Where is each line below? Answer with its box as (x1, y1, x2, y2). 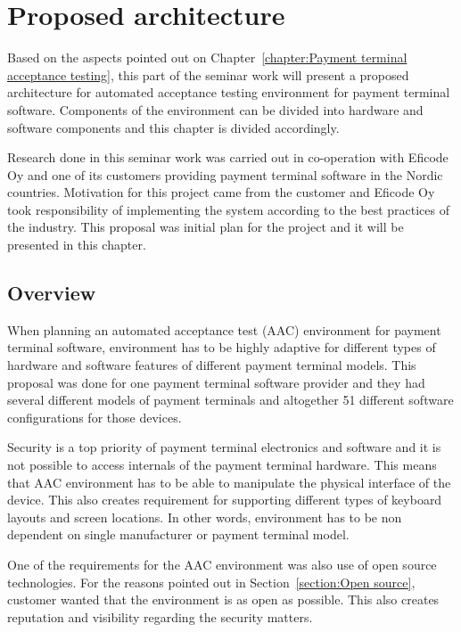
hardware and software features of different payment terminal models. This (7, 356, 416, 374)
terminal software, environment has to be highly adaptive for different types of (7, 338, 436, 357)
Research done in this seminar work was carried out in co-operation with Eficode (7, 148, 449, 167)
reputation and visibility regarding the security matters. (7, 607, 313, 626)
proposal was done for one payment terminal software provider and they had (7, 373, 425, 391)
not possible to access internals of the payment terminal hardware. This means (7, 456, 437, 474)
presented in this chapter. (7, 235, 146, 254)
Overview (7, 279, 96, 307)
